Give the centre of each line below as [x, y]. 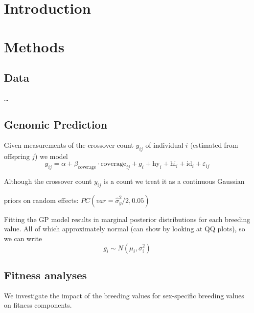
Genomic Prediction [56, 124]
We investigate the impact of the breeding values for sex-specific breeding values [124, 295]
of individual [164, 145]
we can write [23, 238]
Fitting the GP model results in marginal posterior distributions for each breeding [127, 219]
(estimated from [214, 145]
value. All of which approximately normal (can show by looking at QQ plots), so [125, 229]
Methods [34, 46]
